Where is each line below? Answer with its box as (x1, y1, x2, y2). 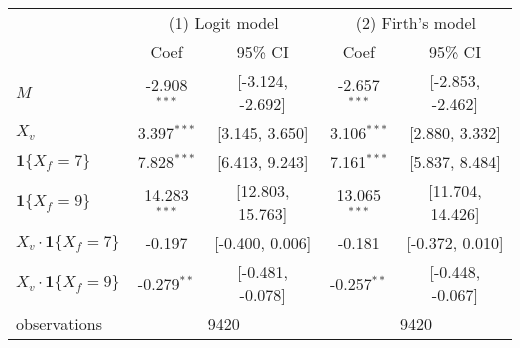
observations (16, 312, 103, 335)
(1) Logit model (168, 11, 279, 34)
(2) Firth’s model (355, 11, 477, 34)
